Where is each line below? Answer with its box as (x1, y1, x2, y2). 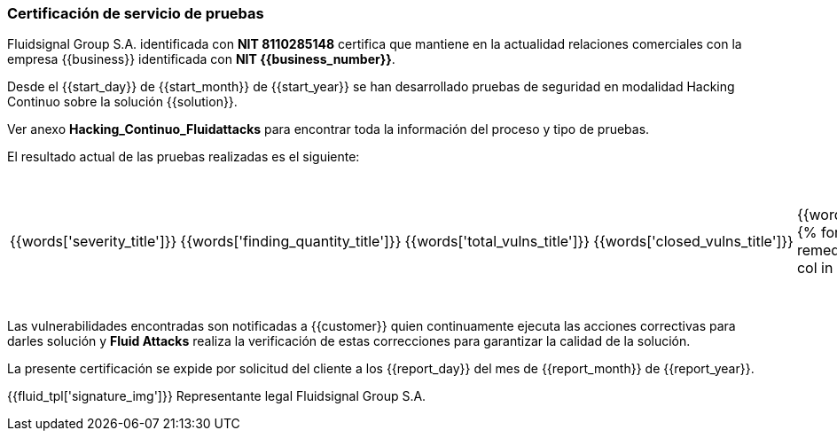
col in (796, 259, 833, 278)
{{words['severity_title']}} (10, 232, 177, 251)
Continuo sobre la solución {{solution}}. (7, 94, 238, 110)
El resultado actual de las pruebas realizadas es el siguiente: (7, 149, 360, 165)
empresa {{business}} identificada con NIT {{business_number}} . (7, 51, 395, 67)
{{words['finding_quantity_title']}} (180, 232, 402, 251)
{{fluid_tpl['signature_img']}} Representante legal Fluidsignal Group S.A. (7, 388, 426, 404)
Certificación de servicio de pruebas (7, 4, 264, 22)
